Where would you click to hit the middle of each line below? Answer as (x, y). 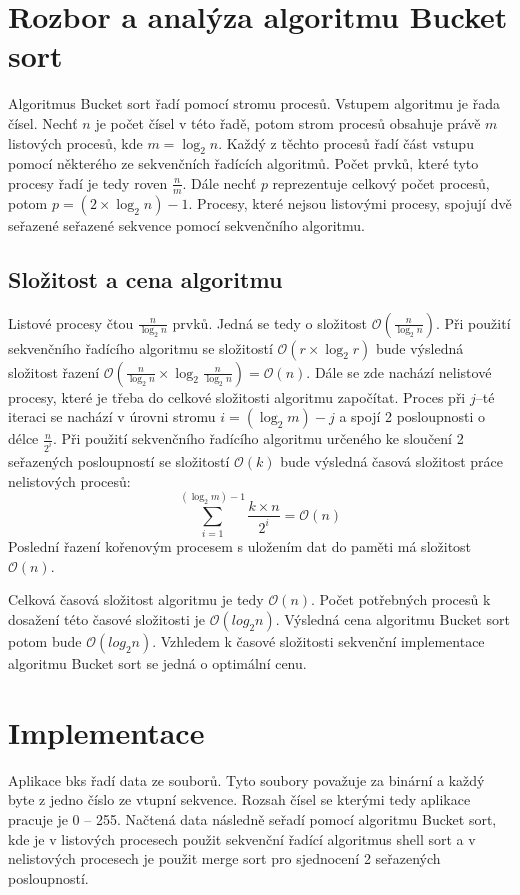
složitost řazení (54, 371)
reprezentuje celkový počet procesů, (381, 182)
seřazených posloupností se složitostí (119, 460)
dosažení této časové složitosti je (107, 619)
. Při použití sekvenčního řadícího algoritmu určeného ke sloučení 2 (258, 438)
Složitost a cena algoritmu (145, 278)
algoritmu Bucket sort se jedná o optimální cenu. (157, 663)
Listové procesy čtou (71, 322)
